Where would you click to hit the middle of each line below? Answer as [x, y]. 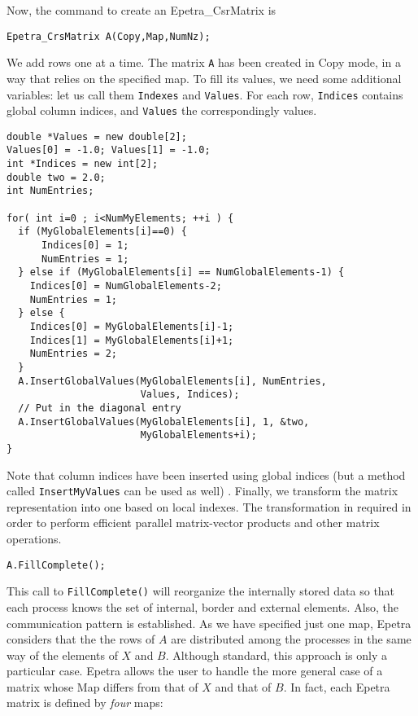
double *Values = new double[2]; [97, 136]
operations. [34, 538]
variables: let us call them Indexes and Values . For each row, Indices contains [205, 94]
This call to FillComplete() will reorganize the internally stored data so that [201, 591]
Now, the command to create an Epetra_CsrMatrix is [142, 10]
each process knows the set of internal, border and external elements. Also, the [203, 606]
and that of [243, 686]
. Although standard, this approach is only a [276, 655]
